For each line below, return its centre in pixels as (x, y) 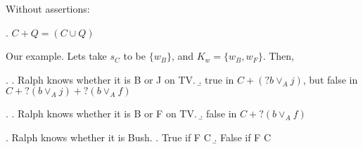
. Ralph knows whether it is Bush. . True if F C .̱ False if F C (139, 137)
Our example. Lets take (56, 56)
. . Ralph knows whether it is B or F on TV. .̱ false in (121, 114)
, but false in (330, 79)
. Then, (279, 56)
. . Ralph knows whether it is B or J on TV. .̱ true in (120, 79)
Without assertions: (48, 8)
